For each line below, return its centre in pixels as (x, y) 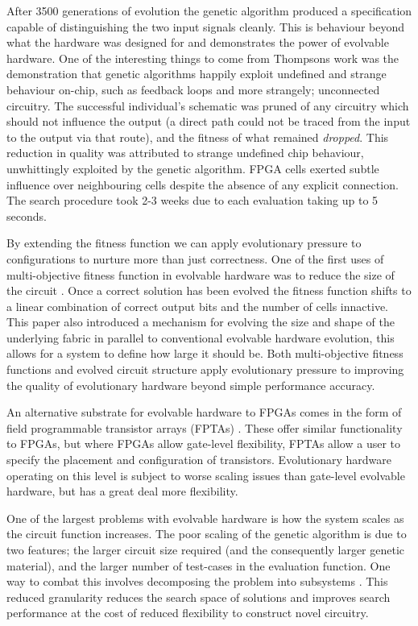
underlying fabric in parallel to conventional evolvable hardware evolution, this (201, 337)
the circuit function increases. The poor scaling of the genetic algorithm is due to (207, 534)
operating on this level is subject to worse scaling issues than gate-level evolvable (206, 475)
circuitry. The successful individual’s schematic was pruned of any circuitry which (208, 105)
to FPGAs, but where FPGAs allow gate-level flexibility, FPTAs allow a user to (204, 444)
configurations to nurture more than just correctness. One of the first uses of (195, 258)
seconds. (27, 216)
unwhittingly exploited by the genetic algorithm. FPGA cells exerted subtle (193, 168)
